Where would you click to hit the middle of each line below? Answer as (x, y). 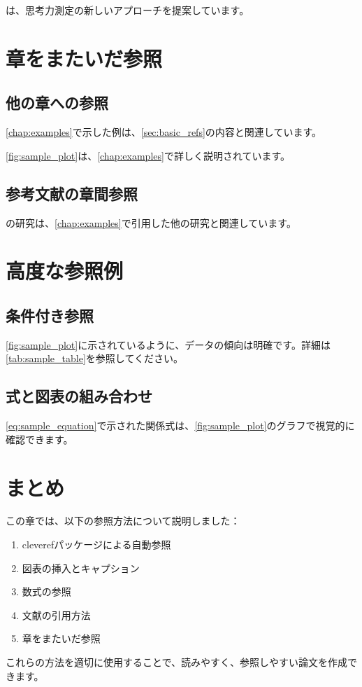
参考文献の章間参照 (72, 193)
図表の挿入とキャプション (81, 568)
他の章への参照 (57, 103)
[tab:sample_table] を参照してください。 (94, 358)
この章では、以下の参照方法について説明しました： (123, 521)
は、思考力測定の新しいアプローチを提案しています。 (128, 10)
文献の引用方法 (56, 615)
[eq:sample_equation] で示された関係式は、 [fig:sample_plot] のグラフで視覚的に (180, 425)
